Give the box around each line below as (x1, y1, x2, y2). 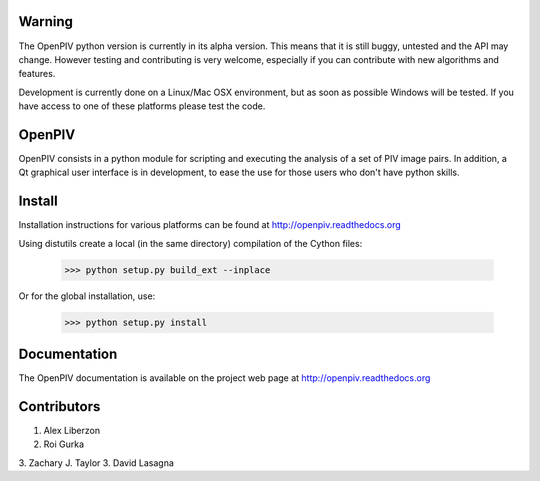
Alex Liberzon (43, 425, 100, 437)
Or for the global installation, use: (18, 290, 156, 302)
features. (18, 68, 56, 80)
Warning (18, 13, 74, 30)
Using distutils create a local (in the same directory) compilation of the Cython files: (18, 237, 363, 249)
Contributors (18, 398, 101, 415)
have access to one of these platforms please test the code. (18, 100, 266, 112)
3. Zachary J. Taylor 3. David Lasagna (18, 456, 175, 469)
